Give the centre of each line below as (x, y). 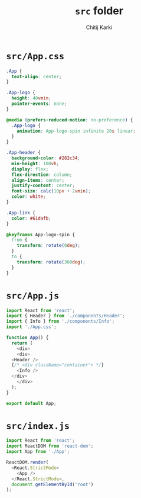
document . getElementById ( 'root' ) (53, 484)
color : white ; (29, 197)
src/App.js (33, 296)
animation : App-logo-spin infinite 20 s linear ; (76, 131)
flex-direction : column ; (42, 175)
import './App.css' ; (32, 327)
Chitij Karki (99, 27)
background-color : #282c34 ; (46, 158)
